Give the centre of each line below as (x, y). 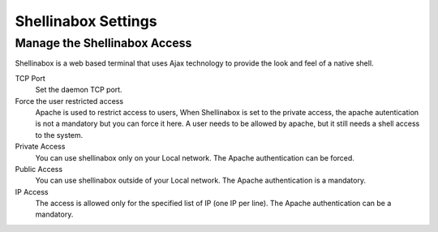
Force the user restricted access (69, 101)
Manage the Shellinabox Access (103, 43)
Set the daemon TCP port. (79, 90)
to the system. (59, 135)
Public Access (39, 169)
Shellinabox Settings (86, 21)
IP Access (32, 191)
